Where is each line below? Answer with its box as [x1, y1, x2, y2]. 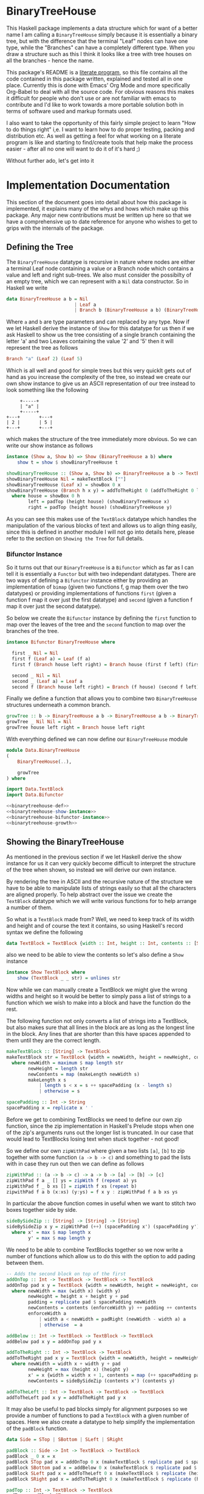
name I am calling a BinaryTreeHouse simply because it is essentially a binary [6, 30, 198, 38]
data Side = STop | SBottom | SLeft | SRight [6, 1437, 124, 1443]
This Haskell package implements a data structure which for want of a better [6, 24, 198, 32]
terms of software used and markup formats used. [6, 107, 132, 115]
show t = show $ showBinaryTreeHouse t [17, 459, 118, 466]
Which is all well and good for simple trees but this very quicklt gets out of [6, 367, 192, 374]
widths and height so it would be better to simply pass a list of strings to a [6, 993, 191, 1000]
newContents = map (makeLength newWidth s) [28, 1071, 140, 1077]
